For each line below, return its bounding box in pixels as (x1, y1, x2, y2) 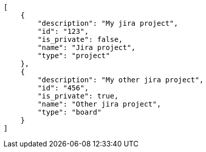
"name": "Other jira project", (37, 100, 161, 108)
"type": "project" (37, 52, 110, 60)
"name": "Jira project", (37, 43, 136, 52)
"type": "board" (37, 108, 101, 116)
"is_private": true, (37, 92, 119, 100)
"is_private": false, (37, 35, 123, 43)
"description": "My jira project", (37, 19, 178, 27)
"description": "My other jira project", (37, 76, 204, 84)
